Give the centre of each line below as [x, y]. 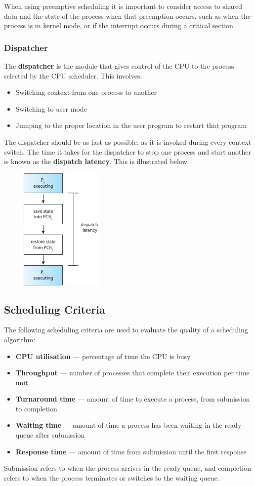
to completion [36, 408]
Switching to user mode [51, 108]
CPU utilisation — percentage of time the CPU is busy [103, 356]
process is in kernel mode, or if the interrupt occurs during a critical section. [120, 25]
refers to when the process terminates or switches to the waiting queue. [112, 477]
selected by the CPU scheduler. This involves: [73, 75]
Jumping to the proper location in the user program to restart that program [131, 125]
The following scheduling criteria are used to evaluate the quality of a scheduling [126, 330]
